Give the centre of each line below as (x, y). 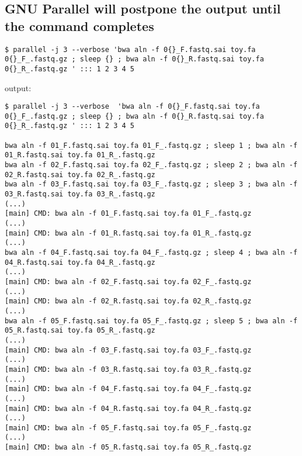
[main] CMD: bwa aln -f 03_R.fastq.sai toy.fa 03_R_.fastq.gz (128, 369)
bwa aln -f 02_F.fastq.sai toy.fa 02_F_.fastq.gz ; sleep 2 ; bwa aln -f (151, 165)
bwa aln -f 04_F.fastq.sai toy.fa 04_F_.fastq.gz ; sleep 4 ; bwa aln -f (151, 253)
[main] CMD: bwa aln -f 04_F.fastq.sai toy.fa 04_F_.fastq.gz (128, 389)
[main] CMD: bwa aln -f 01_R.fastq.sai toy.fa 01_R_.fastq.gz (128, 233)
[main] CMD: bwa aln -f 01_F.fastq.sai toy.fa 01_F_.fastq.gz (128, 214)
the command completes (79, 25)
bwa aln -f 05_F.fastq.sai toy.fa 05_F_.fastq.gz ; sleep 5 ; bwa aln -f (151, 321)
